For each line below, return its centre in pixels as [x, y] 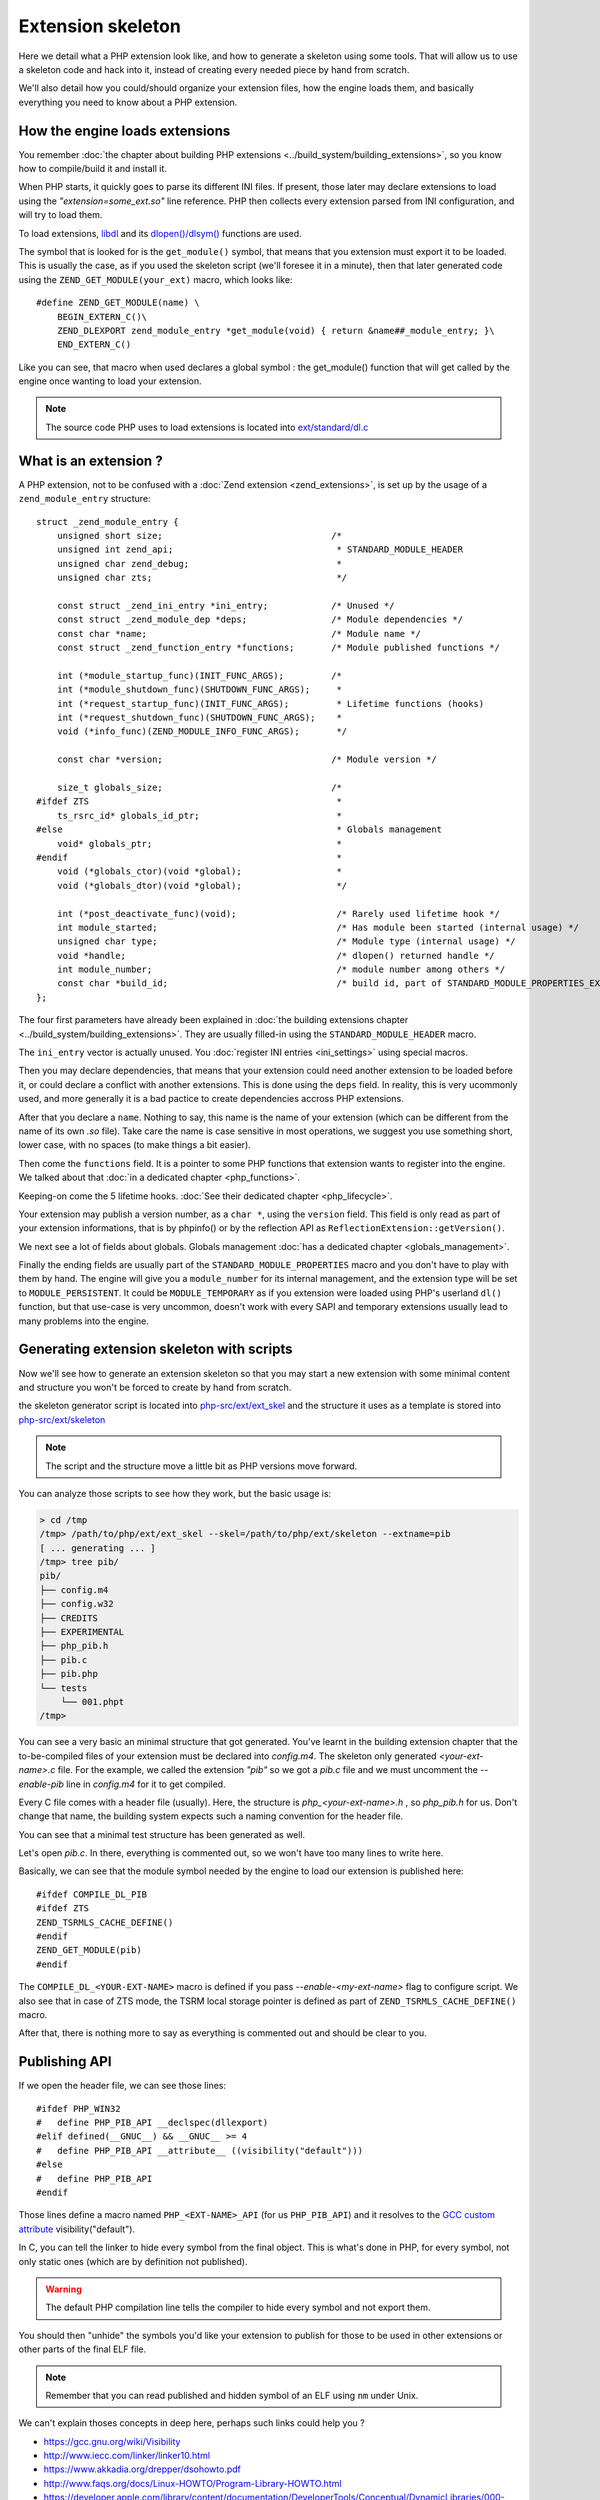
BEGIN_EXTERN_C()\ [102, 316]
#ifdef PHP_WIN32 [78, 2108]
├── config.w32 [76, 1604]
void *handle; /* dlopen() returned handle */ [275, 955]
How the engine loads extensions [124, 130]
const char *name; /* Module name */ [239, 633]
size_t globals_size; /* [199, 787]
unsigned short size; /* [199, 535]
